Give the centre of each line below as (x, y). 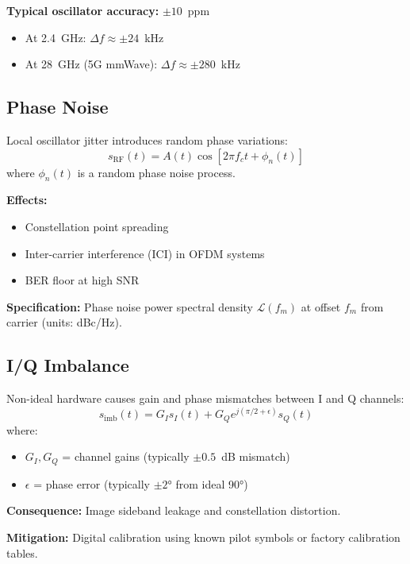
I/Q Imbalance (68, 365)
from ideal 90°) (212, 483)
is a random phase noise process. (156, 172)
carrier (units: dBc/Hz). (64, 322)
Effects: (27, 200)
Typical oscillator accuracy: (83, 10)
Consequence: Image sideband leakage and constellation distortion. (174, 510)
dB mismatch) (256, 456)
